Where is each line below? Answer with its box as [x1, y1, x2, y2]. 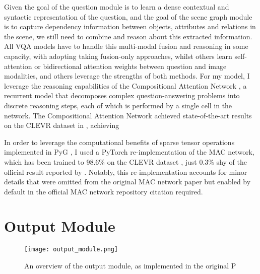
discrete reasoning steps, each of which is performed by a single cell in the [4, 100, 232, 110]
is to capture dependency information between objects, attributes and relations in [4, 21, 256, 32]
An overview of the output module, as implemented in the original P [24, 260, 236, 271]
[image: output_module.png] [24, 246, 118, 253]
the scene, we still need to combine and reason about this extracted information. [4, 31, 252, 41]
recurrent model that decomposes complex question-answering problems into [4, 90, 240, 101]
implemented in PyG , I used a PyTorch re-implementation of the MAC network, [4, 147, 254, 157]
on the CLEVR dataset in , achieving [4, 120, 119, 130]
